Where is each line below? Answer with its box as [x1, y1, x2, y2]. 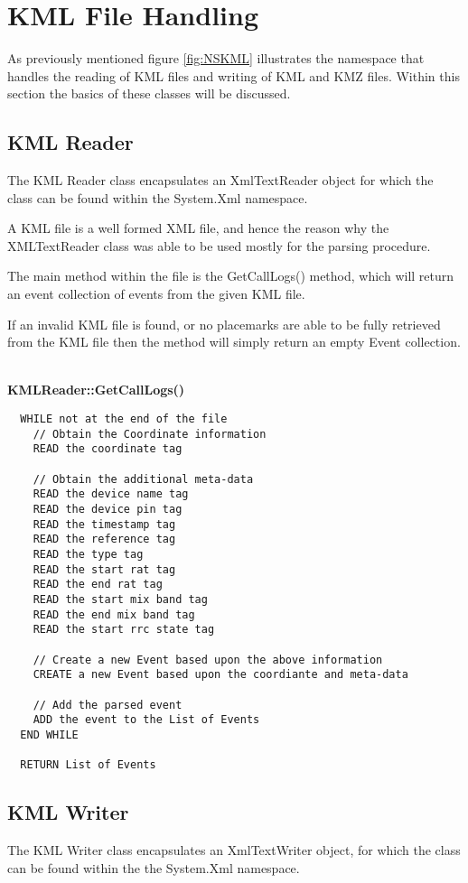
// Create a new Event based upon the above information [33, 653, 383, 666]
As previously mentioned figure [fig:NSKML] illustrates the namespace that [7, 49, 425, 68]
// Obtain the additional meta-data [33, 472, 254, 486]
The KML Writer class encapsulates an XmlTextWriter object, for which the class [7, 841, 461, 859]
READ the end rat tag [33, 578, 163, 591]
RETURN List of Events [20, 758, 156, 772]
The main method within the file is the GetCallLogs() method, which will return [7, 266, 454, 285]
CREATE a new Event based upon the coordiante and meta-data [33, 668, 408, 682]
